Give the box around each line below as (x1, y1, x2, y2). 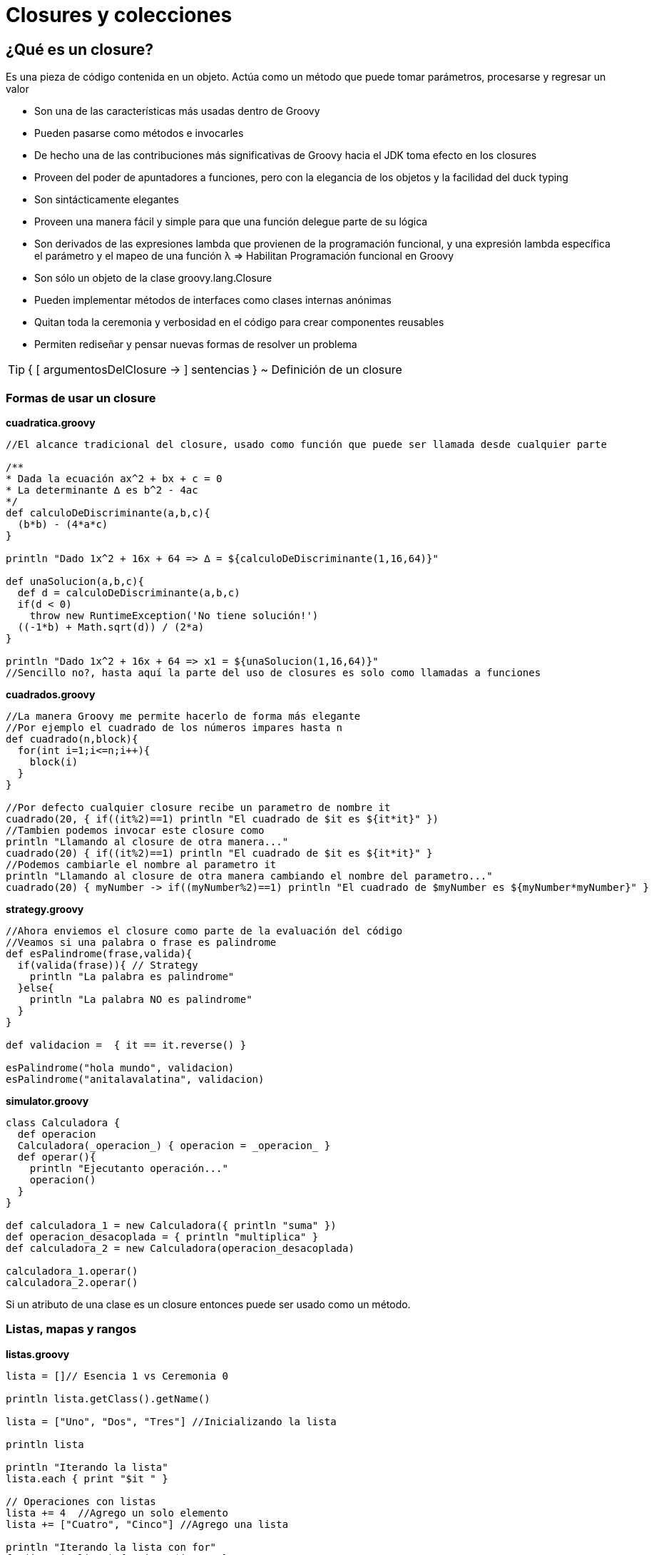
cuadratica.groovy (6, 416, 96, 429)
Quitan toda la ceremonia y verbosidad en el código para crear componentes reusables (34, 316, 444, 329)
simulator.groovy (6, 1094, 89, 1107)
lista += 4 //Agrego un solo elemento (6, 1506, 228, 1519)
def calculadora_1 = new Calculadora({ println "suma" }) (6, 1219, 337, 1231)
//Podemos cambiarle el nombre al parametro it (6, 858, 277, 870)
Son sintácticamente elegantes (34, 193, 179, 206)
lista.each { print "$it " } (6, 1472, 168, 1484)
